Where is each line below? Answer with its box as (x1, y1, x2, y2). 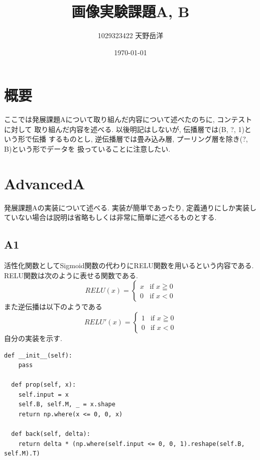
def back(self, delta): (11, 430, 90, 438)
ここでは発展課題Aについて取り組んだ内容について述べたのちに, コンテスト (4, 114, 252, 125)
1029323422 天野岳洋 (97, 30, 164, 41)
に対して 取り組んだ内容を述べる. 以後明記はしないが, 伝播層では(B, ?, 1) (4, 124, 244, 134)
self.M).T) (4, 450, 40, 457)
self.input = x (18, 391, 69, 398)
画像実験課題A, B (71, 1, 190, 22)
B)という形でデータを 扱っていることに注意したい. (4, 144, 171, 154)
